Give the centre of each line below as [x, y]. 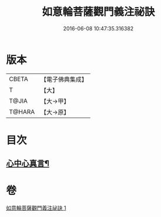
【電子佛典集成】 [64, 79]
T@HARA [22, 111]
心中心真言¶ [28, 164]
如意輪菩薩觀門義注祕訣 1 [36, 208]
